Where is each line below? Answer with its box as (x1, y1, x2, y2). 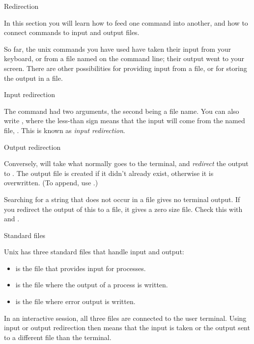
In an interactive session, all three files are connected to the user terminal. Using (4, 312, 247, 323)
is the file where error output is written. (15, 296, 136, 307)
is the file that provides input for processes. (15, 263, 146, 273)
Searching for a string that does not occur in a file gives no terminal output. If (4, 194, 240, 204)
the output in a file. (4, 72, 63, 83)
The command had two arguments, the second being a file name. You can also (4, 105, 239, 116)
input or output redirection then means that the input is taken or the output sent (4, 322, 250, 333)
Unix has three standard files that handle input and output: (4, 246, 184, 257)
